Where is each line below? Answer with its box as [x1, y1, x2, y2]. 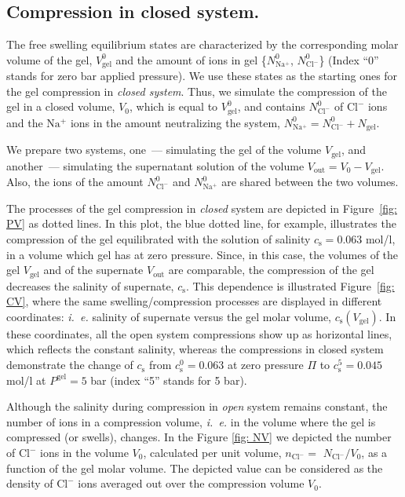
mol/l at [6, 371, 46, 388]
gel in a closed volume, [6, 98, 115, 115]
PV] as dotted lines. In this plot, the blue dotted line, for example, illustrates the [6, 215, 396, 232]
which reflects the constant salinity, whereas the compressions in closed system [6, 341, 384, 357]
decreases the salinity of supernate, [6, 277, 174, 294]
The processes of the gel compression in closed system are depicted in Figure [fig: [6, 199, 397, 216]
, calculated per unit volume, [143, 444, 282, 461]
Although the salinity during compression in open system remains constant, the [6, 398, 388, 415]
